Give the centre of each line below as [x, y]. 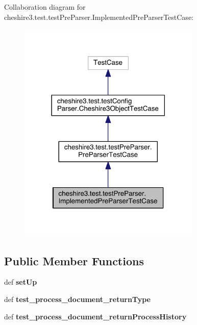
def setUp [21, 282]
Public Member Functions [74, 260]
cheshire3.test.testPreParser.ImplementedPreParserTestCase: [99, 17]
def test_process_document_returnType [77, 299]
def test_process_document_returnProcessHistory [95, 316]
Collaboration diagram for [45, 7]
